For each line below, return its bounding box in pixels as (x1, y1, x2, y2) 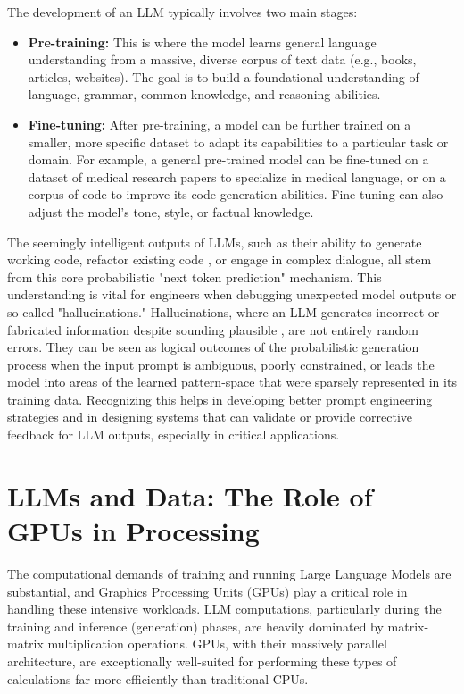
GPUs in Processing (7, 513, 260, 549)
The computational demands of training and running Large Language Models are (7, 564, 452, 582)
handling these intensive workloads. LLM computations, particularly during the (7, 599, 442, 618)
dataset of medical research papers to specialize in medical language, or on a (28, 167, 446, 186)
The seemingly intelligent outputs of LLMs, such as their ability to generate (7, 232, 422, 251)
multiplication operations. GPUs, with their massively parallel (47, 634, 387, 653)
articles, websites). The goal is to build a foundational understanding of (28, 67, 419, 86)
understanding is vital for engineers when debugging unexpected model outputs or (7, 285, 457, 304)
